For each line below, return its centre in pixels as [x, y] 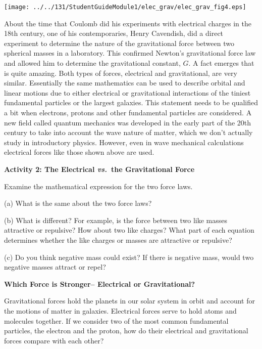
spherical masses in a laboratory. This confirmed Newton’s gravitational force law [130, 53]
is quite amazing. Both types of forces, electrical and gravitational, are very [121, 73]
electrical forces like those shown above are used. [79, 152]
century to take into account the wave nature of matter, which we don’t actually [128, 132]
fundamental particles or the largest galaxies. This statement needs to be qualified [131, 102]
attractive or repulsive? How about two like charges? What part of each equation [129, 230]
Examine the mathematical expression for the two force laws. [98, 186]
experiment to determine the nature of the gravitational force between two [119, 43]
